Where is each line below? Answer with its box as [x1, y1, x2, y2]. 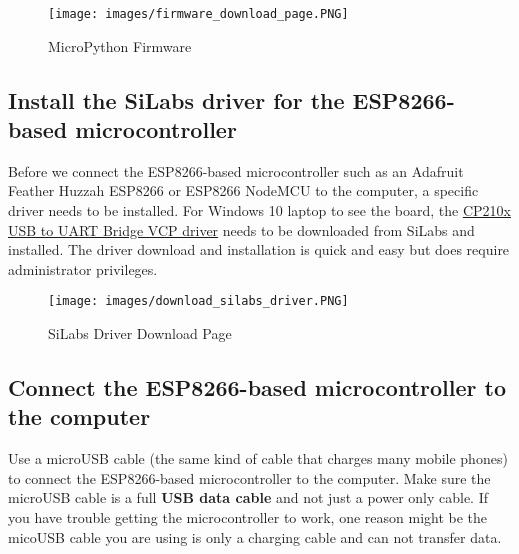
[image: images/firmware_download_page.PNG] [48, 7, 349, 21]
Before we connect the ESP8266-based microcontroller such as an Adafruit [8, 160, 464, 181]
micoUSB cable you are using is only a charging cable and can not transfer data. [8, 526, 502, 547]
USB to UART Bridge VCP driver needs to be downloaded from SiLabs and [8, 219, 475, 240]
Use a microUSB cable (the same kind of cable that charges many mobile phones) [8, 448, 508, 469]
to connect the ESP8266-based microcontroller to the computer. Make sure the [8, 467, 491, 488]
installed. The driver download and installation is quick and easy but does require [8, 239, 510, 260]
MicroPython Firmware [48, 35, 192, 56]
